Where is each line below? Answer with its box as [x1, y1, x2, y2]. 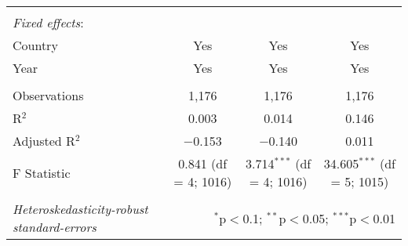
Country [13, 36, 58, 54]
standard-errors [13, 218, 97, 236]
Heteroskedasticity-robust [13, 200, 148, 218]
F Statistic [13, 163, 71, 182]
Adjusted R [13, 132, 75, 150]
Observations [13, 86, 84, 104]
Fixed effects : [13, 13, 84, 31]
